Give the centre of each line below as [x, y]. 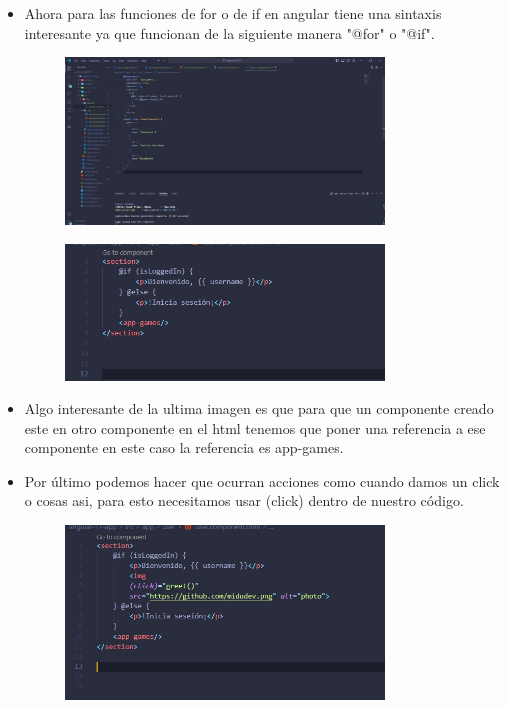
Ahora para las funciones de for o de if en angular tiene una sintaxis [233, 13]
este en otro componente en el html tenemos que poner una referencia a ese [255, 427]
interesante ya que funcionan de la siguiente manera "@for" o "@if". [229, 32]
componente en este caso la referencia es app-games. [184, 447]
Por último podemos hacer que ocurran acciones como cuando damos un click [262, 480]
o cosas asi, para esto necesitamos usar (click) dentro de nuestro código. [244, 500]
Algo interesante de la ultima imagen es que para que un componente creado [259, 408]
